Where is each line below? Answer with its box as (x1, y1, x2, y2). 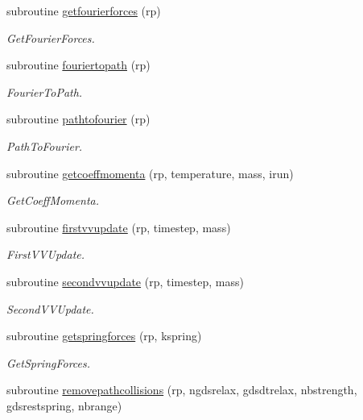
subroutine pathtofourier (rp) (6, 110, 151, 127)
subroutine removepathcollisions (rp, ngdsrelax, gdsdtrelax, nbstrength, (6, 381, 357, 398)
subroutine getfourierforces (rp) (6, 2, 161, 19)
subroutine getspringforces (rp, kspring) (6, 327, 202, 344)
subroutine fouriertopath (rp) (6, 56, 151, 73)
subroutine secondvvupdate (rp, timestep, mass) (6, 272, 244, 289)
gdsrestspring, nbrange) (6, 397, 122, 414)
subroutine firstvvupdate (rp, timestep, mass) (6, 218, 231, 235)
